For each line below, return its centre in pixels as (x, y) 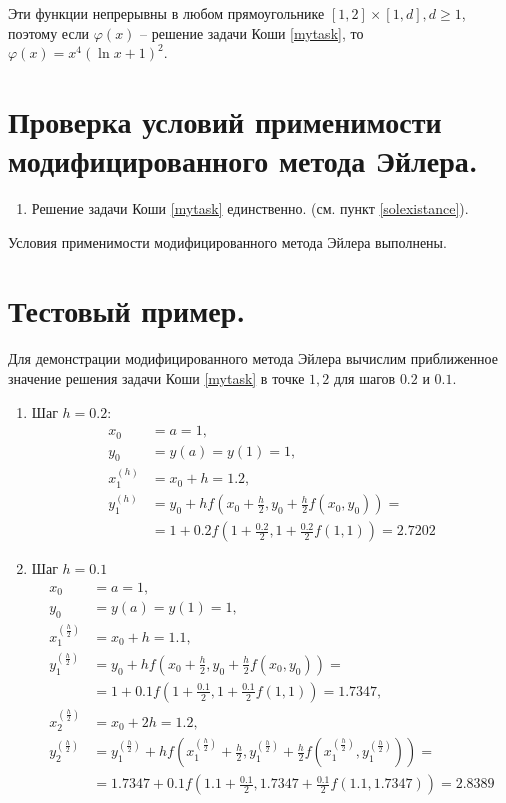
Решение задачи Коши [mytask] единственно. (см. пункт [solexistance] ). (250, 208)
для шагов (364, 378)
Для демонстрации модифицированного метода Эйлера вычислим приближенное (253, 358)
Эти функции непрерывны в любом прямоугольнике (166, 13)
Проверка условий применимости (225, 120)
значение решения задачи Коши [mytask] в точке (156, 378)
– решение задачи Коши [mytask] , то (252, 32)
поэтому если (49, 32)
